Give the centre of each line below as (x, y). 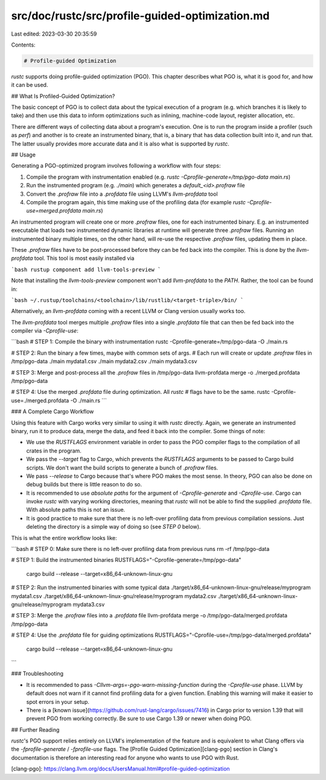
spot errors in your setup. (58, 701)
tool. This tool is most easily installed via (84, 258)
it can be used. (30, 85)
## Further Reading (35, 730)
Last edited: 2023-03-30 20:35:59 (54, 34)
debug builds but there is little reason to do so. (84, 485)
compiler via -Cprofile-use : (45, 331)
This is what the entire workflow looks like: (64, 538)
